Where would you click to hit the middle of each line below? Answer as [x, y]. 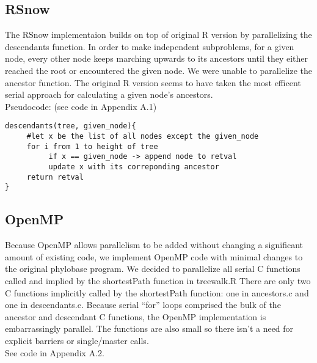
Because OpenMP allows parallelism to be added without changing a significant [154, 245]
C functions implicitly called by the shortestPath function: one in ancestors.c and [157, 292]
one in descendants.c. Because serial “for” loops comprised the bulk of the [143, 305]
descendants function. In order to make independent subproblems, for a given [150, 46]
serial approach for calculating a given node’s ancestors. [109, 94]
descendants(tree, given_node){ [71, 126]
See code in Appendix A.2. [55, 352]
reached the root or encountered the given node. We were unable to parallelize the [159, 70]
